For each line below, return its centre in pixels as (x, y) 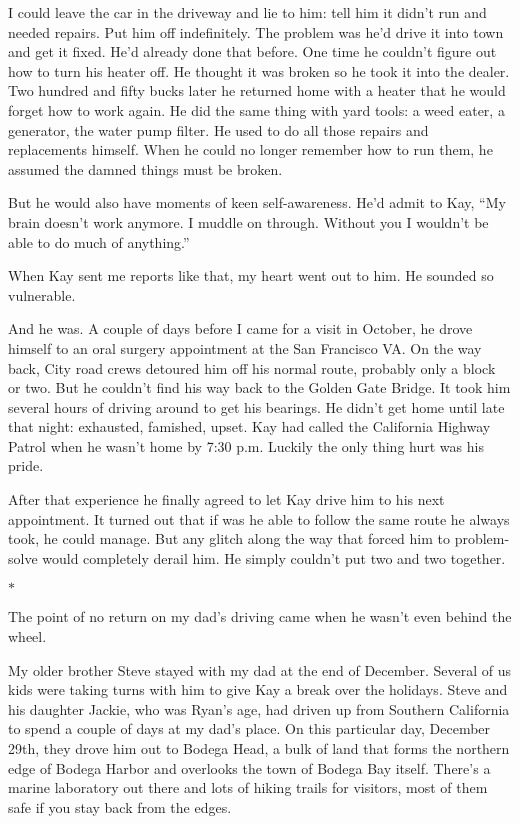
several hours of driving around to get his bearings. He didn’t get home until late (256, 406)
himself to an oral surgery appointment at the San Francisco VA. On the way (245, 347)
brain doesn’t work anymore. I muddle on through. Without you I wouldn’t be (248, 221)
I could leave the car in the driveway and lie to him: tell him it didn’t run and (247, 12)
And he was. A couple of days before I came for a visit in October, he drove (240, 328)
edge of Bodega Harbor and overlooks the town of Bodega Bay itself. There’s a (249, 767)
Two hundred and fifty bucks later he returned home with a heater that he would (257, 90)
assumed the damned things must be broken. (145, 168)
